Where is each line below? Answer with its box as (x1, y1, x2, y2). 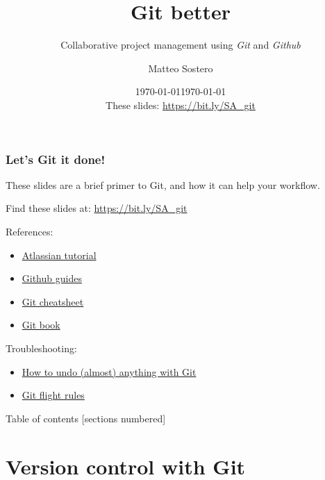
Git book (22, 317, 60, 332)
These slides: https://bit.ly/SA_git (106, 97, 256, 112)
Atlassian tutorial (22, 247, 97, 262)
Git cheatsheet (22, 294, 84, 308)
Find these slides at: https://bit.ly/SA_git (6, 201, 187, 215)
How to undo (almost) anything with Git (22, 364, 197, 379)
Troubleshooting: (6, 340, 77, 355)
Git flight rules (22, 388, 85, 402)
